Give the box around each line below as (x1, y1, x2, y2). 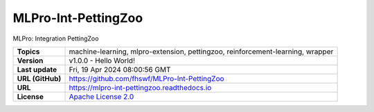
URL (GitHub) (17, 74, 62, 83)
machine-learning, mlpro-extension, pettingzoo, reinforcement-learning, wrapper (69, 47, 334, 56)
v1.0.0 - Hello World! (69, 56, 135, 65)
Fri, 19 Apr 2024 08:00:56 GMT (69, 65, 171, 74)
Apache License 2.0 (69, 91, 134, 101)
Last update (17, 65, 57, 74)
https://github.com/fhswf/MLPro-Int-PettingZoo (69, 74, 224, 83)
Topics (17, 47, 40, 56)
